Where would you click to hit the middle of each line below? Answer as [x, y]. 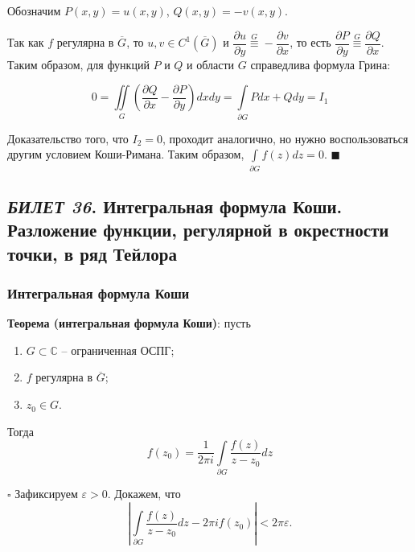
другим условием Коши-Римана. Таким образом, [126, 154]
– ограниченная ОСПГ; [118, 350]
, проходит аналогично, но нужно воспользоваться [285, 138]
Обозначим [34, 10]
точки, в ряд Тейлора [92, 253]
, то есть [310, 42]
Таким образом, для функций [78, 64]
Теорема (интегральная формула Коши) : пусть [129, 323]
